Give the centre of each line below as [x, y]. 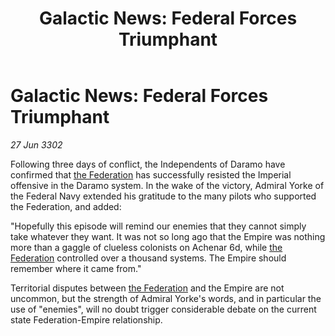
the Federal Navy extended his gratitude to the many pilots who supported [163, 196]
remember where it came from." [76, 268]
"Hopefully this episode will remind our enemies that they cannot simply [158, 226]
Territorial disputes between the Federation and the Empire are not [147, 288]
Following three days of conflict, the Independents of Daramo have [148, 164]
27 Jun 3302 [36, 144]
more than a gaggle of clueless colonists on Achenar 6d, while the [146, 247]
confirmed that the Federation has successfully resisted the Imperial [151, 174]
